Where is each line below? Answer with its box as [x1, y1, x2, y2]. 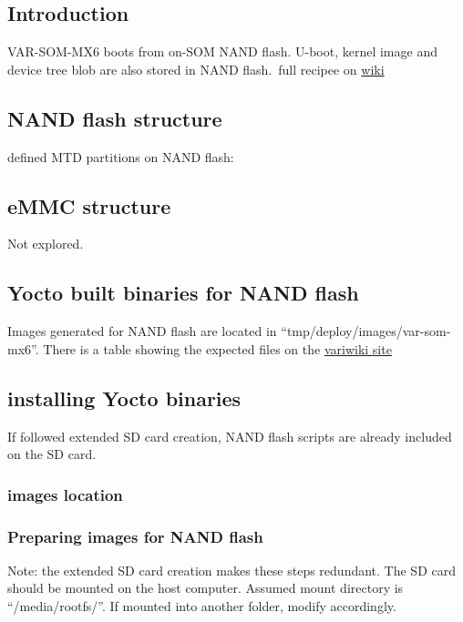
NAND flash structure [7, 104, 222, 132]
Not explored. [7, 234, 84, 253]
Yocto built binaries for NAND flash [7, 279, 359, 307]
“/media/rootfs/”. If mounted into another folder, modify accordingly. [7, 597, 396, 616]
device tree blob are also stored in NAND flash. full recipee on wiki [7, 59, 385, 78]
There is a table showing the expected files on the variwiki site [43, 339, 392, 358]
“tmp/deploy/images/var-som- [281, 321, 451, 341]
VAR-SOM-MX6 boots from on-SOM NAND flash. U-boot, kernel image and [7, 42, 437, 61]
